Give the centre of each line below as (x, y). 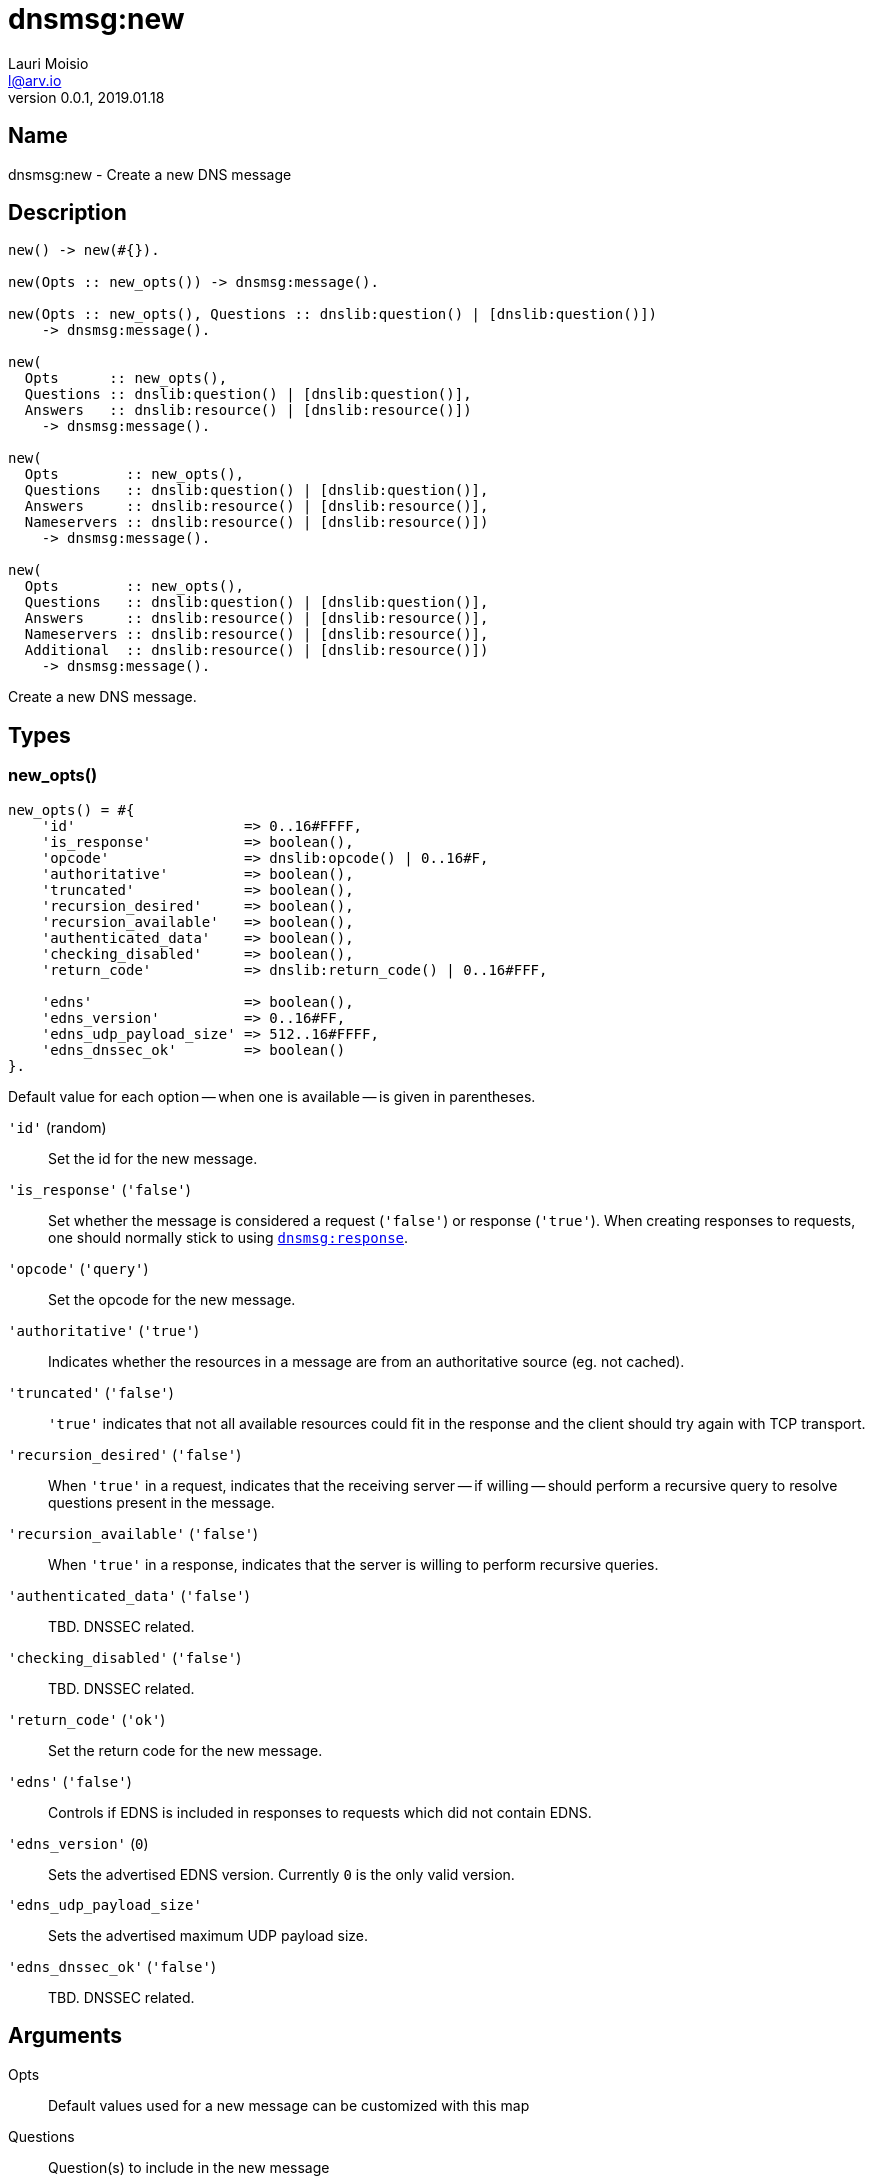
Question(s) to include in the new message (189, 2167)
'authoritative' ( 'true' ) (104, 1330)
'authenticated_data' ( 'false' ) (129, 1595)
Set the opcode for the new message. (172, 1299)
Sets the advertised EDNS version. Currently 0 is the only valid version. (281, 1874)
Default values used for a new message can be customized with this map (289, 2105)
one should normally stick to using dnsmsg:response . (228, 1237)
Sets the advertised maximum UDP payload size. (208, 1935)
